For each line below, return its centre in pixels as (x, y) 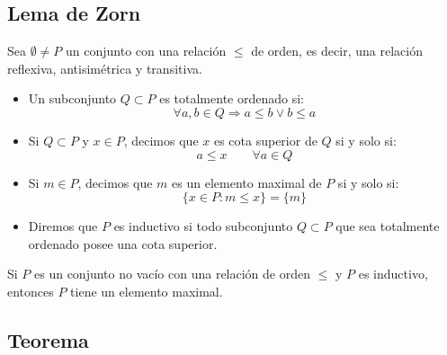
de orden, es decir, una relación (337, 51)
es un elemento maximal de (247, 182)
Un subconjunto (72, 98)
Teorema (48, 339)
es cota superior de (265, 140)
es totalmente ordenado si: (232, 98)
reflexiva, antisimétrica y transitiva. (105, 68)
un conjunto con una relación (146, 51)
